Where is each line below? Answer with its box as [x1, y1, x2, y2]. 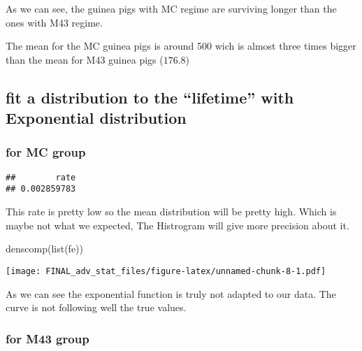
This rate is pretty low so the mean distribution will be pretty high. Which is [6, 204, 337, 219]
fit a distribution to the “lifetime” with [6, 86, 294, 108]
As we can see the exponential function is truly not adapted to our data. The [6, 286, 336, 301]
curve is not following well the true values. [6, 300, 187, 315]
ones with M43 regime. [6, 15, 103, 29]
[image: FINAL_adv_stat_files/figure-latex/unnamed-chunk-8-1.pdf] [6, 266, 326, 276]
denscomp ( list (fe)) [6, 241, 84, 256]
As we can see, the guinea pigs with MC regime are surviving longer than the [6, 1, 337, 15]
